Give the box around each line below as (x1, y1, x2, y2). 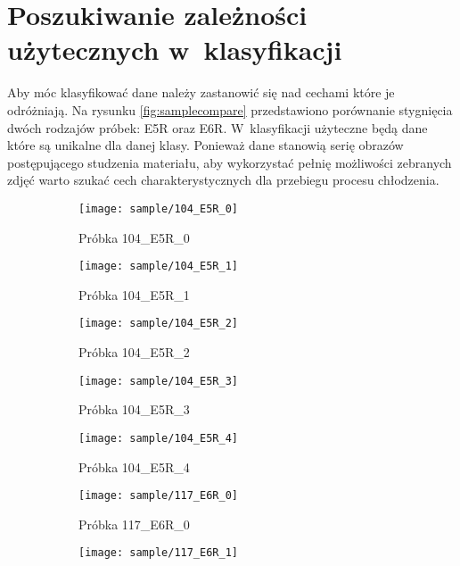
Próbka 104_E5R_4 (78, 457, 190, 476)
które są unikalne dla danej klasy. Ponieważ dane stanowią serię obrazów (7, 136, 404, 154)
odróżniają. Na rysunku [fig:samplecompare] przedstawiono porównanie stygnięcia (7, 100, 453, 119)
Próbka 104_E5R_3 (78, 400, 190, 419)
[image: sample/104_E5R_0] (78, 202, 238, 215)
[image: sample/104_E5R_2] (78, 317, 238, 330)
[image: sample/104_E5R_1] (78, 260, 238, 273)
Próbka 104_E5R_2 (78, 343, 190, 362)
